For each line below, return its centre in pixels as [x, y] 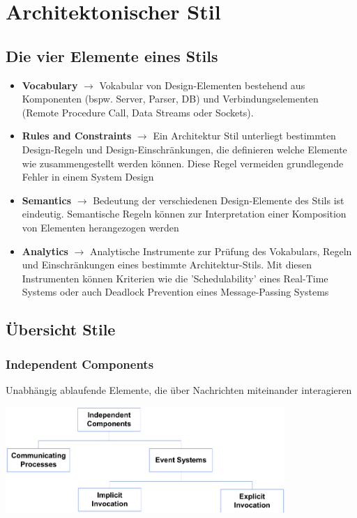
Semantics [47, 200]
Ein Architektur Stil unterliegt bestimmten [244, 136]
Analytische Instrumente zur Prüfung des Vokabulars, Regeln [221, 251]
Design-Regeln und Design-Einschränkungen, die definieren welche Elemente [184, 149]
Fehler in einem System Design [88, 177]
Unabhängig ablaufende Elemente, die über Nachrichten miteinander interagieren [179, 389]
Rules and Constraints [77, 136]
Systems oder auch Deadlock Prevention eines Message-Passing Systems [175, 292]
